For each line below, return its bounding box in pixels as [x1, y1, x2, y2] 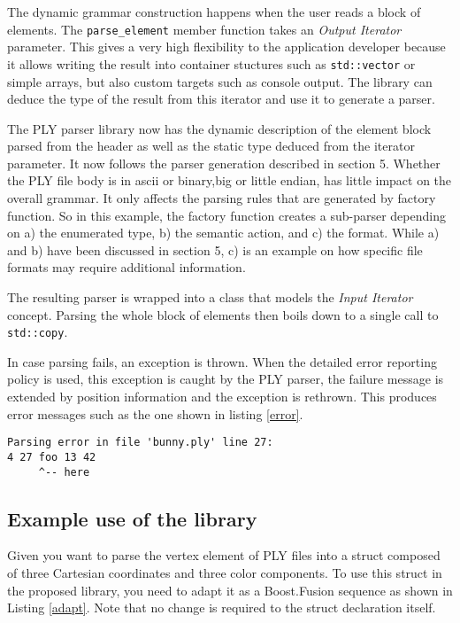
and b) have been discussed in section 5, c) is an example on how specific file [7, 240, 423, 259]
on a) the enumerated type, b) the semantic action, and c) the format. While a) [7, 223, 440, 242]
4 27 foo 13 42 [7, 450, 96, 463]
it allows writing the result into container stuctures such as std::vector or [7, 54, 416, 73]
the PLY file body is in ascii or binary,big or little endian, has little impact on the [7, 171, 452, 190]
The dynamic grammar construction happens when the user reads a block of [7, 3, 421, 20]
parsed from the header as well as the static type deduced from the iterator [7, 136, 415, 155]
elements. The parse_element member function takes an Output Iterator [7, 19, 402, 38]
